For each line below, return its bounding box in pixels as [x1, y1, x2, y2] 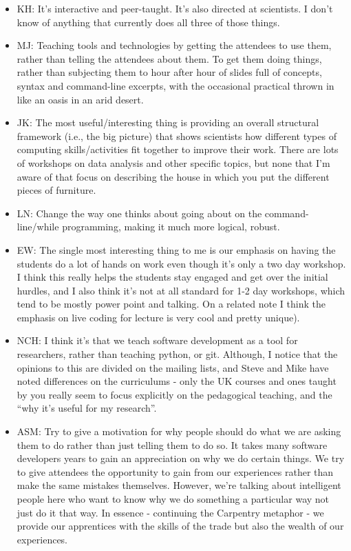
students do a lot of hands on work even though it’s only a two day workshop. [17, 256, 346, 270]
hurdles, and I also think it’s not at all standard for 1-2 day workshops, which [17, 283, 345, 297]
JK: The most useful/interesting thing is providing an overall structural [17, 115, 319, 130]
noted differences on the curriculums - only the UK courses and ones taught [17, 374, 337, 388]
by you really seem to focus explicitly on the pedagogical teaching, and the [17, 387, 332, 401]
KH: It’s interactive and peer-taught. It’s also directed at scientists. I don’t [17, 1, 333, 15]
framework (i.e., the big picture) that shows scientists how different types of [17, 128, 337, 143]
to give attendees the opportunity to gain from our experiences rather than [17, 464, 334, 479]
